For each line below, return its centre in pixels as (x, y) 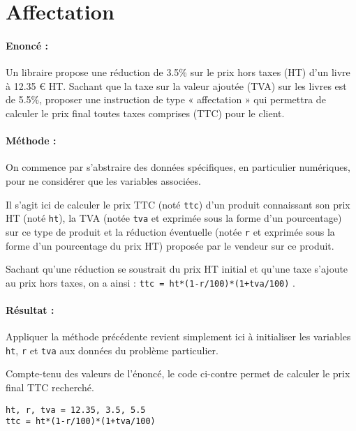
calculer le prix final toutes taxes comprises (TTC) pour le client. (145, 113)
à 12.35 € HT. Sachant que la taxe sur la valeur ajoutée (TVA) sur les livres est (176, 85)
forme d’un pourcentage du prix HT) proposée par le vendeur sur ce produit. (170, 245)
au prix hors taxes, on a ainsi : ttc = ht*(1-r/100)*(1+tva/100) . (150, 282)
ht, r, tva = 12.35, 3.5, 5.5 (76, 410)
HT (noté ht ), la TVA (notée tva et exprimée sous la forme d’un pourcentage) (174, 218)
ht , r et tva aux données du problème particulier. (112, 350)
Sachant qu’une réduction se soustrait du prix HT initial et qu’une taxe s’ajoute (177, 269)
